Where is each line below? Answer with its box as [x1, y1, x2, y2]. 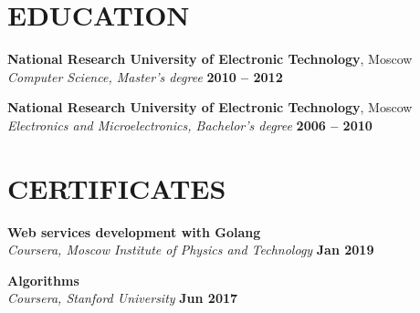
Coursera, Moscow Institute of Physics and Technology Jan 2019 [7, 240, 374, 259]
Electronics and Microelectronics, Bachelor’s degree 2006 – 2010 [7, 115, 373, 134]
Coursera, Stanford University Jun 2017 [7, 288, 238, 308]
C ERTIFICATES [7, 169, 226, 206]
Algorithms [7, 270, 79, 289]
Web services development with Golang [7, 222, 261, 241]
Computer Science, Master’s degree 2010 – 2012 [7, 67, 283, 86]
